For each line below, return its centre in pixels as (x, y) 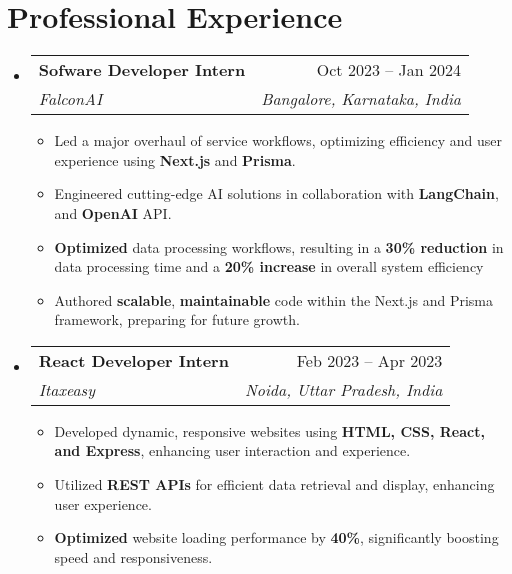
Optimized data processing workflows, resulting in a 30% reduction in (279, 246)
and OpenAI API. (113, 212)
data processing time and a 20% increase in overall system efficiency (269, 266)
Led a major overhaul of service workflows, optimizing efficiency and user (278, 140)
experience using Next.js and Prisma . (175, 159)
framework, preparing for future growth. (177, 319)
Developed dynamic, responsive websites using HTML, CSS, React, (269, 430)
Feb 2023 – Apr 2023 (369, 360)
